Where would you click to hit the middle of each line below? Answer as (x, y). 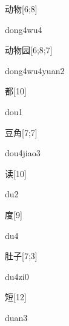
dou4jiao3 (23, 153)
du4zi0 (17, 276)
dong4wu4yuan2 (35, 70)
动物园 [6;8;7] (29, 50)
